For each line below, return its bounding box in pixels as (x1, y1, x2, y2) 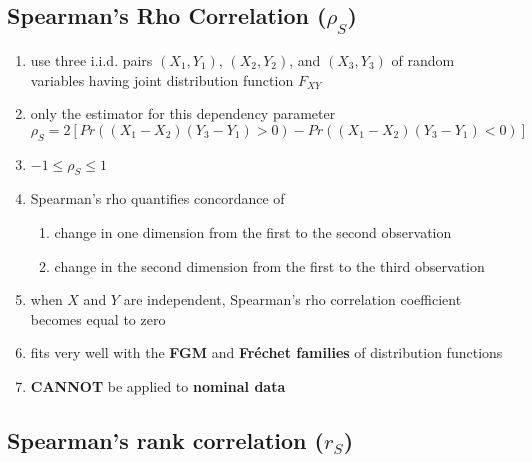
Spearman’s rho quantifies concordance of (30, 188, 285, 209)
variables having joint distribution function (30, 69, 294, 90)
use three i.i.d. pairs (30, 50, 153, 70)
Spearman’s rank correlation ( (7, 424, 324, 455)
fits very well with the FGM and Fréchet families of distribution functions (30, 342, 503, 363)
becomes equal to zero (30, 308, 166, 329)
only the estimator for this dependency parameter (30, 103, 336, 124)
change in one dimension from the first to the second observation (54, 221, 452, 242)
